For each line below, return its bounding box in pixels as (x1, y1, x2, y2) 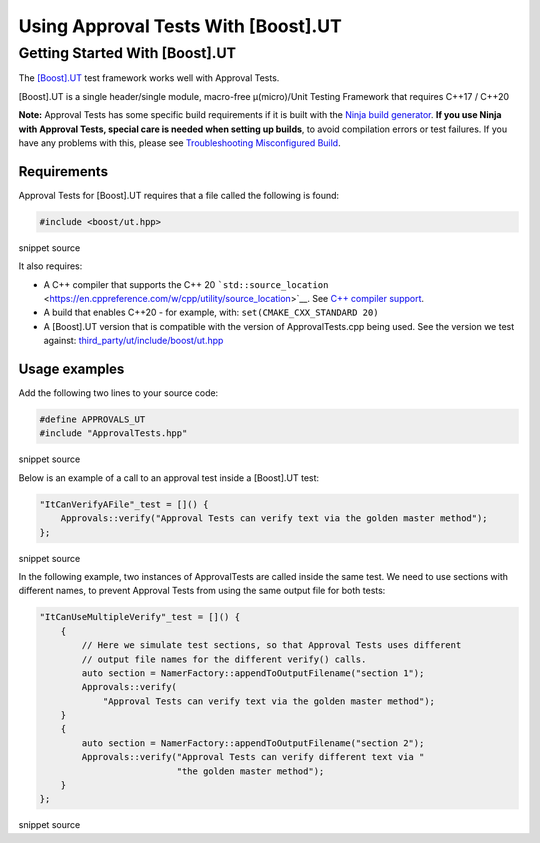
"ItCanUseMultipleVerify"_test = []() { (39, 611, 240, 623)
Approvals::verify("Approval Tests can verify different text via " (81, 751, 425, 763)
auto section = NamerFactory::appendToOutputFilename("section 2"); (81, 737, 425, 749)
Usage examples (18, 360, 125, 377)
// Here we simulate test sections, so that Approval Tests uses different (81, 640, 462, 651)
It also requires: (18, 260, 83, 272)
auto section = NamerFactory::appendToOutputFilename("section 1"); (81, 667, 425, 679)
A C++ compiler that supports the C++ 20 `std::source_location (43, 278, 329, 290)
